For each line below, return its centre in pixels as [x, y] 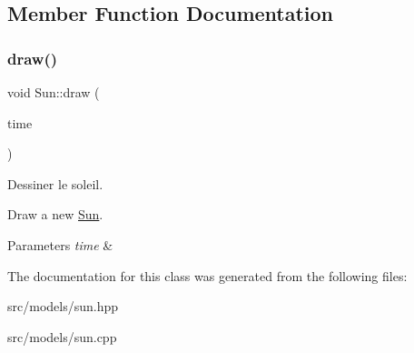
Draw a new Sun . [55, 214]
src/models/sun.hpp [63, 306]
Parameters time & [60, 244]
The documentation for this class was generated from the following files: [207, 275]
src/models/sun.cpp [62, 336]
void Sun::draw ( [54, 92]
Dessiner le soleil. [55, 183]
